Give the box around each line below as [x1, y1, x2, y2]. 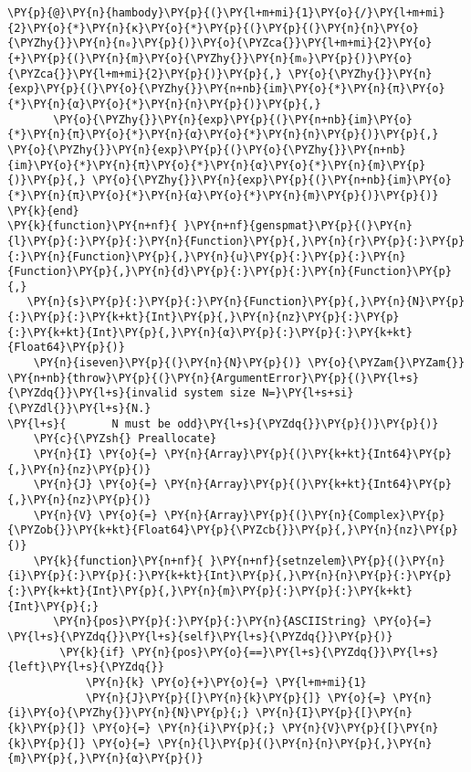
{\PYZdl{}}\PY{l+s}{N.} [7, 402, 152, 416]
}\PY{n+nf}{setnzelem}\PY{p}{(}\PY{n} [209, 554, 445, 567]
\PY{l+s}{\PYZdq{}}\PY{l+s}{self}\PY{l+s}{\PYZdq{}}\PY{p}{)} [7, 629, 393, 643]
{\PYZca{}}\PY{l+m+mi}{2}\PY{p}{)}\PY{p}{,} [7, 67, 282, 80]
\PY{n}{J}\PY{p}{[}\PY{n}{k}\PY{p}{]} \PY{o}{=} [85, 691, 387, 704]
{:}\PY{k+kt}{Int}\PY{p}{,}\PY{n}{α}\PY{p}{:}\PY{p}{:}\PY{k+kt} [7, 325, 413, 339]
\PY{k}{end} [7, 204, 79, 217]
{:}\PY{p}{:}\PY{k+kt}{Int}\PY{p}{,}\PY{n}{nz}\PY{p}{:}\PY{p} [7, 311, 400, 324]
